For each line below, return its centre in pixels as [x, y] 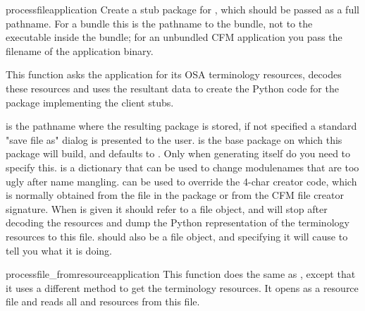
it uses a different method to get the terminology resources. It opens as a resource [182, 287]
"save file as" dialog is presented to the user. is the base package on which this [174, 139]
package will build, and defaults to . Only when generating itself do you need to [178, 153]
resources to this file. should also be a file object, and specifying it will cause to [177, 236]
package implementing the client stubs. [90, 102]
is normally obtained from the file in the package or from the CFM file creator [175, 195]
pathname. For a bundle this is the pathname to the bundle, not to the [159, 23]
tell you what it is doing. [59, 250]
